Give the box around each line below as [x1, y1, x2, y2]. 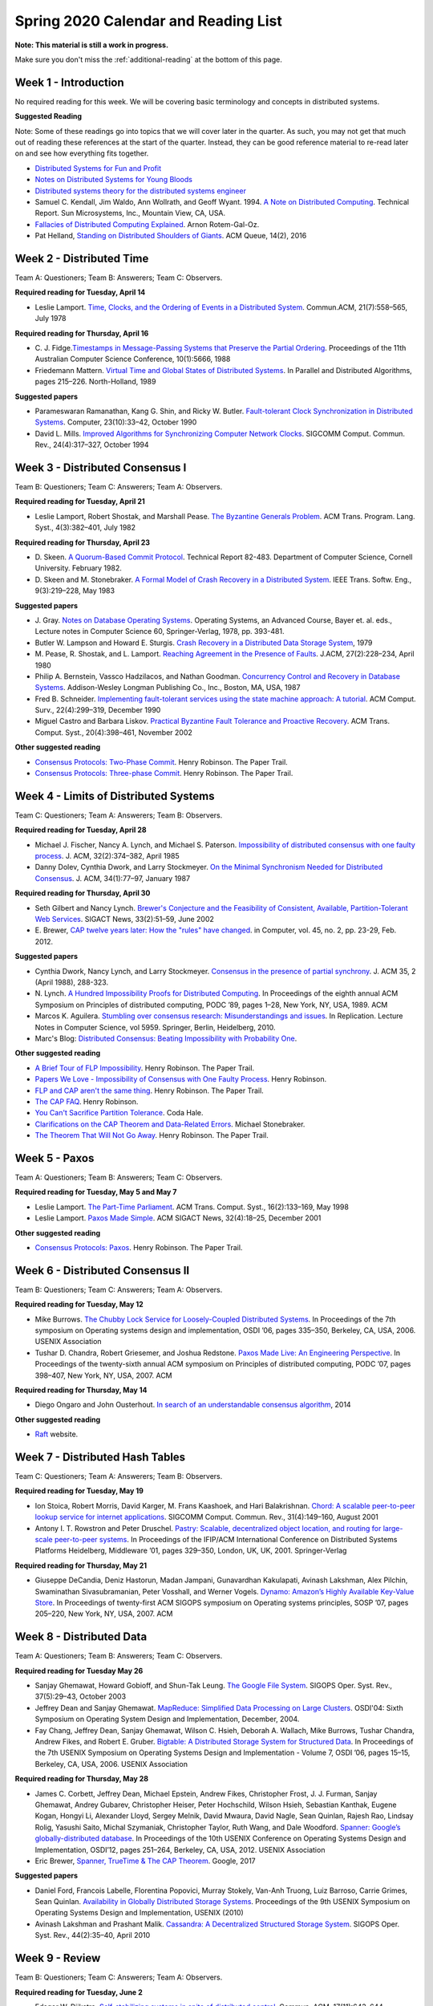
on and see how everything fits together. [14, 148, 149, 158]
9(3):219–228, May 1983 [34, 586, 115, 595]
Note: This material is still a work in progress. [14, 40, 168, 50]
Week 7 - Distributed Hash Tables [14, 1450, 186, 1464]
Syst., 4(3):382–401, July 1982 [34, 522, 136, 533]
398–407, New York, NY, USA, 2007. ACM [34, 1370, 172, 1380]
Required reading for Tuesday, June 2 [14, 1987, 144, 1997]
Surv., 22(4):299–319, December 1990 [34, 705, 161, 715]
